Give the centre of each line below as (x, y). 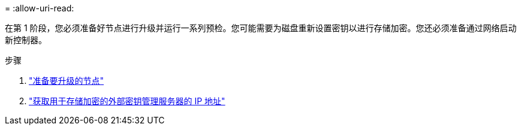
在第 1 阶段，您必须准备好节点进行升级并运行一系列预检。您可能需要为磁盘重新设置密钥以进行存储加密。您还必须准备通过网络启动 (261, 28)
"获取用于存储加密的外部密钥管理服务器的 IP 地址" (127, 101)
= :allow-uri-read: (40, 8)
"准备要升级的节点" (67, 81)
